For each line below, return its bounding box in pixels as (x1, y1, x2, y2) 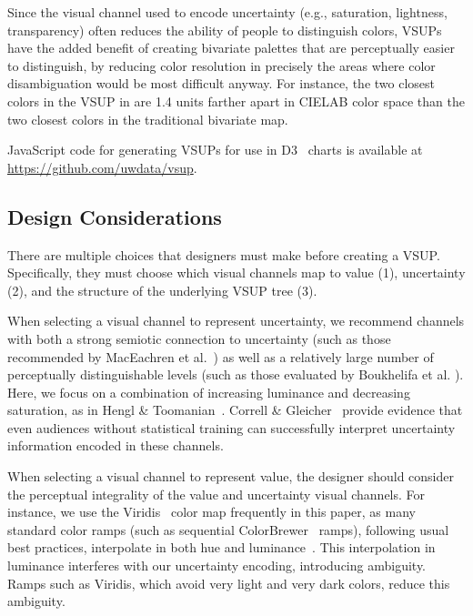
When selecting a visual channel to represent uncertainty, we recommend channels (7, 311, 465, 330)
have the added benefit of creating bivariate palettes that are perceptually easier (7, 38, 455, 57)
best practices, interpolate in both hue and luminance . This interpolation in (7, 538, 436, 557)
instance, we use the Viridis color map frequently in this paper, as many (7, 502, 416, 521)
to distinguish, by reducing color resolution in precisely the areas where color (7, 56, 436, 75)
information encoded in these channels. (7, 436, 224, 455)
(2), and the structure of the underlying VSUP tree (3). (7, 280, 317, 299)
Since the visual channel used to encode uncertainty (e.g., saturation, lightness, (7, 3, 448, 21)
